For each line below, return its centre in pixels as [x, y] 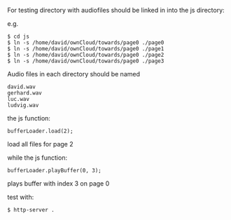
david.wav [22, 87]
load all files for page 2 [40, 144]
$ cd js [19, 36]
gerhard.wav [24, 93]
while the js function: [37, 158]
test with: [21, 197]
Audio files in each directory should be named [73, 74]
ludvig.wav [23, 105]
